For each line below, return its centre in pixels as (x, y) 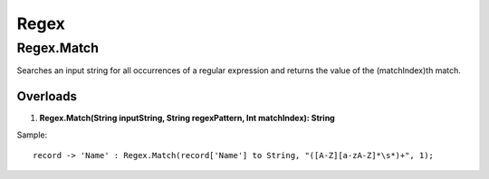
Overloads (47, 96)
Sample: (32, 135)
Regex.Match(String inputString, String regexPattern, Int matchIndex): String (187, 118)
